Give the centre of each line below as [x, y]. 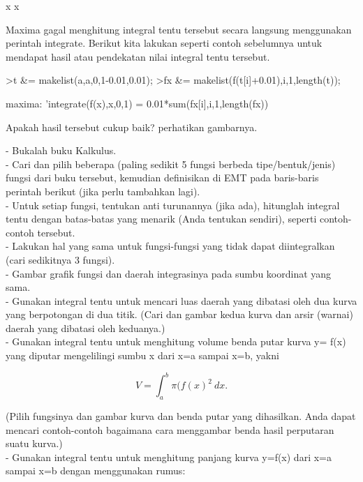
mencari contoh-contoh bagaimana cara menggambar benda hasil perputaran [170, 429]
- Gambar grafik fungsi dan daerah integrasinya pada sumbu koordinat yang [169, 273]
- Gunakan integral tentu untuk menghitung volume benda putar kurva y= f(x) [176, 341]
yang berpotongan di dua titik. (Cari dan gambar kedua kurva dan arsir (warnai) [179, 314]
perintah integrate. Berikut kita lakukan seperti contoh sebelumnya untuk [164, 43]
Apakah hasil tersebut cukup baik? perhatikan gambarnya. [132, 127]
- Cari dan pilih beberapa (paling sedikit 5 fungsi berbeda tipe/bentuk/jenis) [171, 164]
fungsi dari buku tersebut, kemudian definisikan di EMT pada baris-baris [162, 178]
